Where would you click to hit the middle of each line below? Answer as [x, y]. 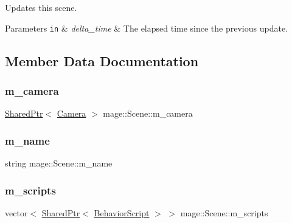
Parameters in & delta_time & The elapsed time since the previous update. [146, 28]
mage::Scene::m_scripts [224, 212]
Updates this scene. [41, 7]
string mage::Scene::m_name [59, 163]
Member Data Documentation [102, 60]
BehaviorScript [122, 212]
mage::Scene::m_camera [148, 113]
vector [16, 212]
